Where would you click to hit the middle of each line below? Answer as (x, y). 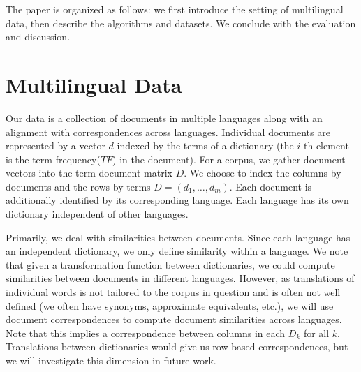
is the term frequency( (53, 159)
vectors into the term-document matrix (89, 173)
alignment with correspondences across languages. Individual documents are (168, 132)
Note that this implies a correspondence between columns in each (146, 333)
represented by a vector (56, 146)
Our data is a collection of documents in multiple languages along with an (164, 118)
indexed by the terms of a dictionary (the (205, 146)
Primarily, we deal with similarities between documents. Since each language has (178, 237)
